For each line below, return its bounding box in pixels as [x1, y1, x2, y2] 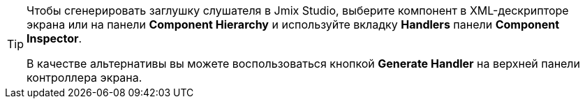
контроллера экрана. [27, 70, 142, 84]
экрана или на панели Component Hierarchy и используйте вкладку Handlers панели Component [27, 17, 560, 31]
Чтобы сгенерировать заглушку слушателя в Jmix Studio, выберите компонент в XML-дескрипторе [27, 3, 569, 17]
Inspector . [27, 31, 82, 45]
